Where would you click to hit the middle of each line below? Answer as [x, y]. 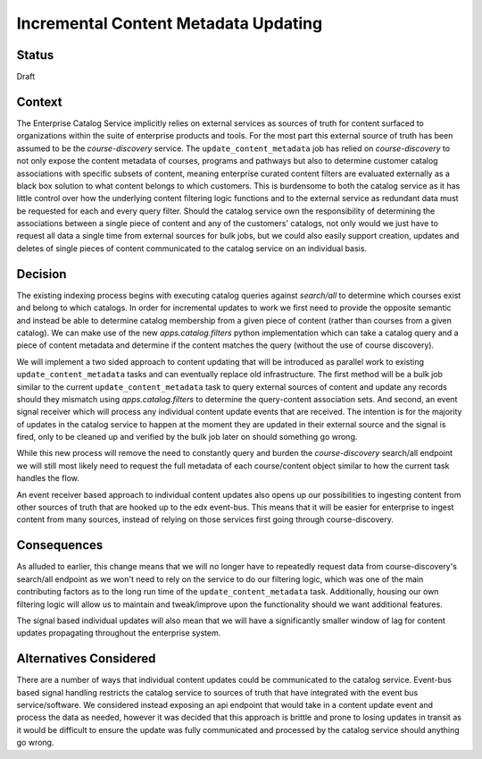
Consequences [60, 545]
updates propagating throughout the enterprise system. [119, 633]
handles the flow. [48, 478]
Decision [42, 274]
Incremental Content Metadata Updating [170, 23]
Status [35, 55]
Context [39, 101]
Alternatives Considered [86, 658]
